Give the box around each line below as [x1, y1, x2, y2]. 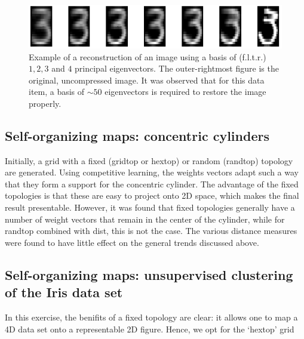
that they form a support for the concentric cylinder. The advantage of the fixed [5, 177, 299, 190]
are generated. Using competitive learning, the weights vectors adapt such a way [5, 166, 299, 178]
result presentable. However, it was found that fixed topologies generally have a [5, 201, 295, 214]
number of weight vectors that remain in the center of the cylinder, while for [5, 212, 285, 225]
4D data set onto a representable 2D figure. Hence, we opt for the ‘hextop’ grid [5, 322, 294, 335]
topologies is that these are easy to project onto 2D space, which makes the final [5, 189, 299, 202]
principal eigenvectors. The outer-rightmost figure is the [75, 62, 279, 75]
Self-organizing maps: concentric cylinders [5, 126, 269, 144]
